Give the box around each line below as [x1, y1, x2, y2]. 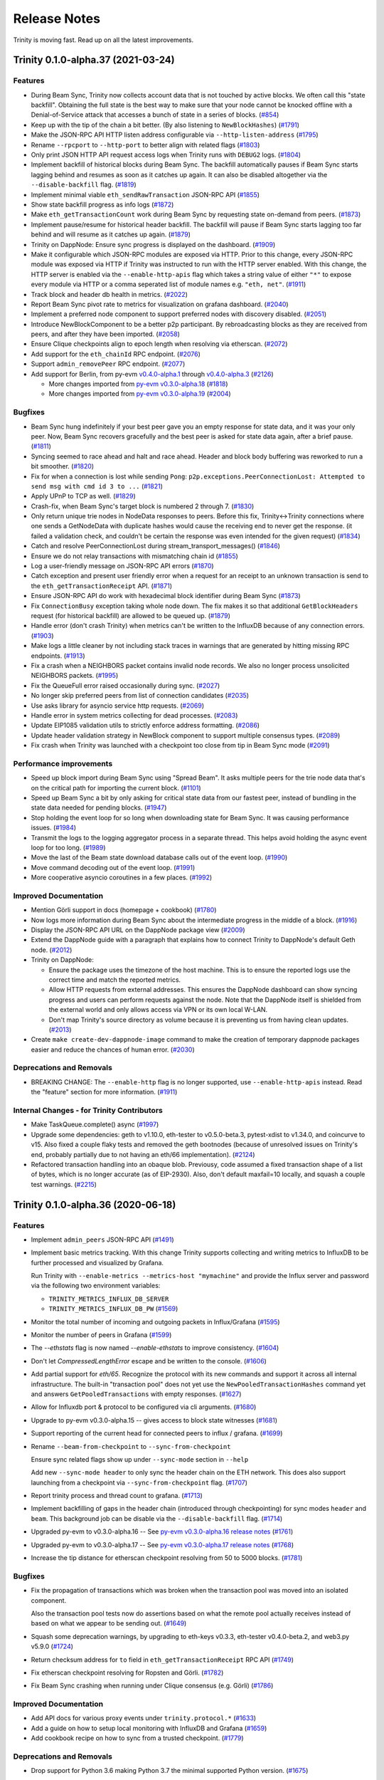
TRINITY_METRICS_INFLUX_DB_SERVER [48, 1294, 169, 1303]
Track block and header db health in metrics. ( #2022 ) [31, 290, 188, 298]
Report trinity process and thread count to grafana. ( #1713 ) [31, 1492, 203, 1500]
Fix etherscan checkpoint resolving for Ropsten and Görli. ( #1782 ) [31, 1668, 224, 1677]
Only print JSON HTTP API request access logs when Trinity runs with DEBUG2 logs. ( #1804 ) [31, 150, 302, 159]
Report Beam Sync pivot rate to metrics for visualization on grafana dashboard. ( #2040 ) [31, 300, 289, 308]
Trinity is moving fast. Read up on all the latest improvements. [13, 36, 194, 44]
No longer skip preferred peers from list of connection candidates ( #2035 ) [31, 691, 249, 700]
